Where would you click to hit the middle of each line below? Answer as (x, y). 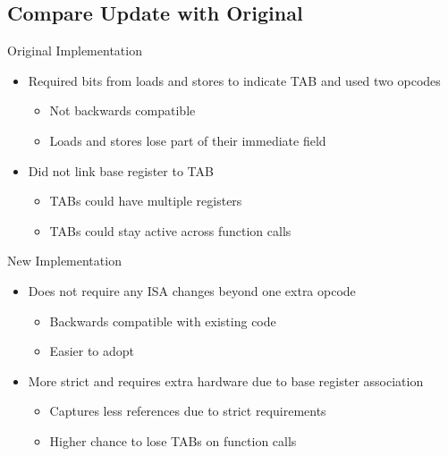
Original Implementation (75, 51)
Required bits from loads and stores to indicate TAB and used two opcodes (234, 80)
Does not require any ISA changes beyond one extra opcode (192, 290)
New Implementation (64, 261)
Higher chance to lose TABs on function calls (173, 440)
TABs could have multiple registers (146, 201)
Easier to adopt (92, 351)
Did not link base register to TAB (121, 170)
